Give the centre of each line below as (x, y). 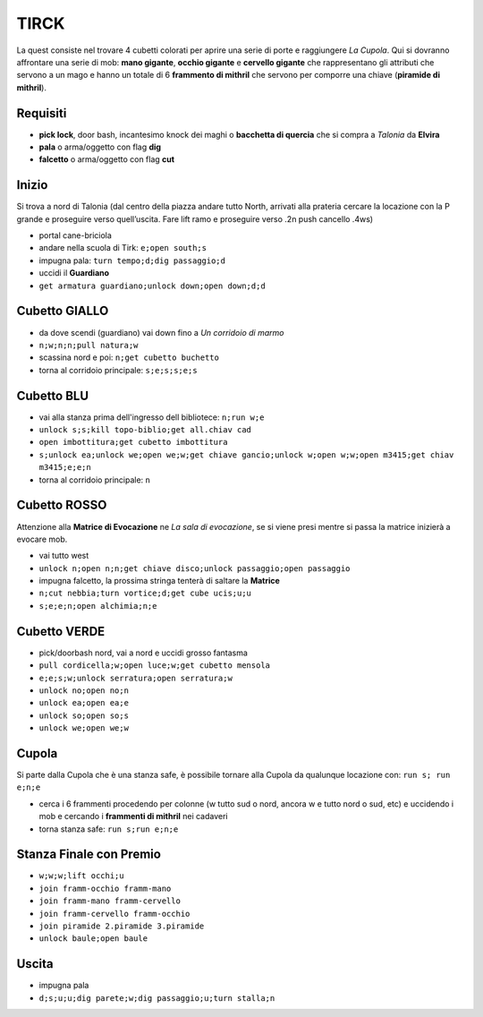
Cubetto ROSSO (62, 505)
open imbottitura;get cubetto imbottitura (133, 442)
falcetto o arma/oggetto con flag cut (106, 159)
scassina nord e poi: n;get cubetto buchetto (129, 357)
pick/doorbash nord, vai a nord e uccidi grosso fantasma (143, 653)
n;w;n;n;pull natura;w (89, 345)
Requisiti (42, 113)
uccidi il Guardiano (74, 273)
